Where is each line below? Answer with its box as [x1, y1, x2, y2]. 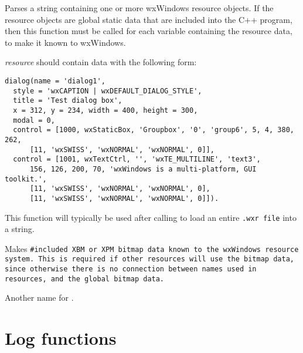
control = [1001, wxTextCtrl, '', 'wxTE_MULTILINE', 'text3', [13, 155, 261, 164]
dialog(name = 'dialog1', [5, 76, 105, 85]
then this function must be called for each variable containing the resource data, [5, 25, 292, 37]
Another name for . [5, 291, 74, 304]
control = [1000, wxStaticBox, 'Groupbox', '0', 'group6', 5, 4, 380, [13, 126, 294, 135]
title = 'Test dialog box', [13, 96, 122, 105]
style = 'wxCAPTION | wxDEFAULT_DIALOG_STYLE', [13, 86, 202, 95]
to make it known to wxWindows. [5, 36, 126, 48]
